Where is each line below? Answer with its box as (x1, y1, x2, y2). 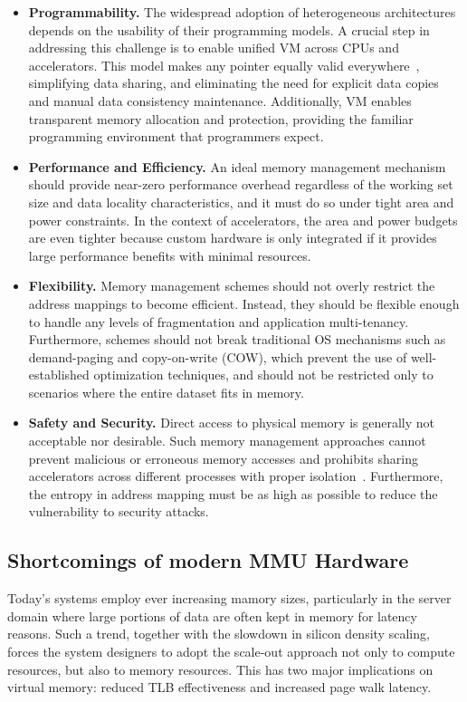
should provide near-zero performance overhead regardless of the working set (28, 175, 453, 194)
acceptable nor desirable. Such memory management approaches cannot (28, 431, 426, 450)
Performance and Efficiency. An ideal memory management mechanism (28, 157, 446, 176)
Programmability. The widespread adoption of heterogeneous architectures (28, 3, 456, 21)
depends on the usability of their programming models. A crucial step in (28, 20, 430, 39)
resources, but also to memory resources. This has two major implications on (7, 659, 434, 678)
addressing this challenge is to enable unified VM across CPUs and (28, 38, 399, 57)
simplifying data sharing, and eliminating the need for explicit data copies (28, 73, 439, 92)
